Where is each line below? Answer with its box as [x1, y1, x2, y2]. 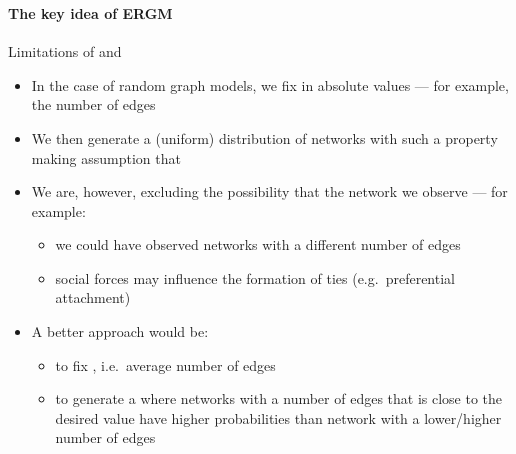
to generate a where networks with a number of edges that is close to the [55, 388, 503, 409]
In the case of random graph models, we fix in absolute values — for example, [31, 74, 509, 95]
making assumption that [31, 147, 181, 168]
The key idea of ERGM [8, 2, 173, 23]
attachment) [55, 287, 131, 308]
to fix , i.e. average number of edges [55, 354, 276, 375]
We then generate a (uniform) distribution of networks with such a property [31, 127, 498, 148]
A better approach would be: [31, 321, 209, 342]
